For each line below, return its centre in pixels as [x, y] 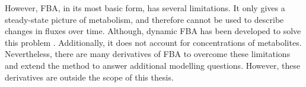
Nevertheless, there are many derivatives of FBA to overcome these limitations [148, 54]
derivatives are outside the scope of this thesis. [89, 77]
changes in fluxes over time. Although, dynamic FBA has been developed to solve [153, 31]
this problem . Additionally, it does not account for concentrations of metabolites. [153, 42]
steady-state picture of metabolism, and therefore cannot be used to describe [144, 19]
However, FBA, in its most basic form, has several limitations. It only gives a [145, 8]
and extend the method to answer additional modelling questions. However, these [153, 65]
